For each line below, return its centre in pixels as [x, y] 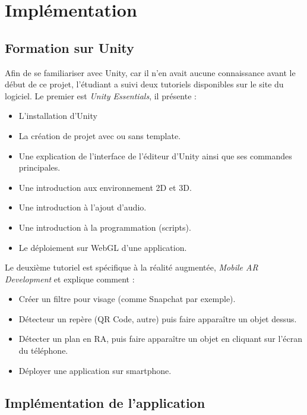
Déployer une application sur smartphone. [95, 370]
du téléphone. [43, 350]
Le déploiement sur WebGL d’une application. [103, 247]
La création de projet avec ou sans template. [100, 135]
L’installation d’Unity [58, 116]
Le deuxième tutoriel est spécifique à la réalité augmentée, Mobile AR [132, 267]
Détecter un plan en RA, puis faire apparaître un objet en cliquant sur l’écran [160, 339]
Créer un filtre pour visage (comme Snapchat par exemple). [127, 299]
